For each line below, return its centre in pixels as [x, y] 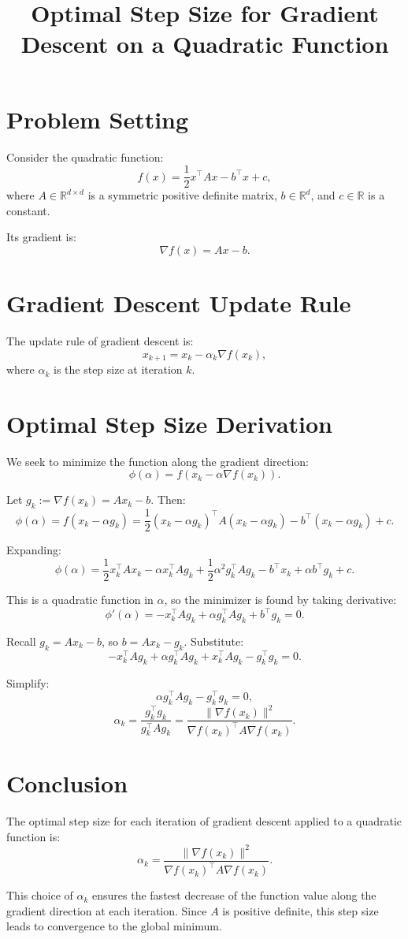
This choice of [40, 895]
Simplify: [28, 682]
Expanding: [34, 550]
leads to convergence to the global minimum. [114, 926]
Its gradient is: [41, 237]
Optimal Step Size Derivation [170, 423]
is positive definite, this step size [300, 910]
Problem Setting [98, 119]
